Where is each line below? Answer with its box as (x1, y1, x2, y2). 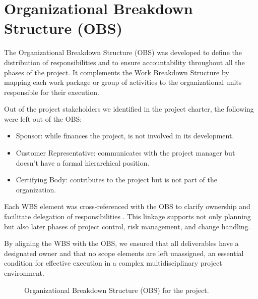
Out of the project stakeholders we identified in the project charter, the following (4, 104, 254, 114)
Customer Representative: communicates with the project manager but (16, 147, 235, 158)
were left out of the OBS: (4, 113, 82, 124)
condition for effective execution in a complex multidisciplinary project (4, 258, 222, 268)
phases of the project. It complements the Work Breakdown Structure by (4, 67, 229, 77)
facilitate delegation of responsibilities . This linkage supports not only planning (4, 211, 251, 222)
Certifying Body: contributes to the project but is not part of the (16, 174, 217, 185)
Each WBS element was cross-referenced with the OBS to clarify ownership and (4, 201, 250, 212)
